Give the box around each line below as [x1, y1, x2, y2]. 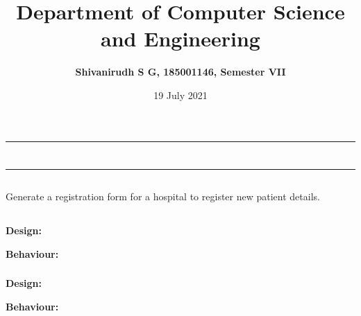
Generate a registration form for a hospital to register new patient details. [6, 189, 320, 204]
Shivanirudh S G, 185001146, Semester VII [75, 64, 286, 79]
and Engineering [101, 24, 260, 53]
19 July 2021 [153, 87, 208, 102]
